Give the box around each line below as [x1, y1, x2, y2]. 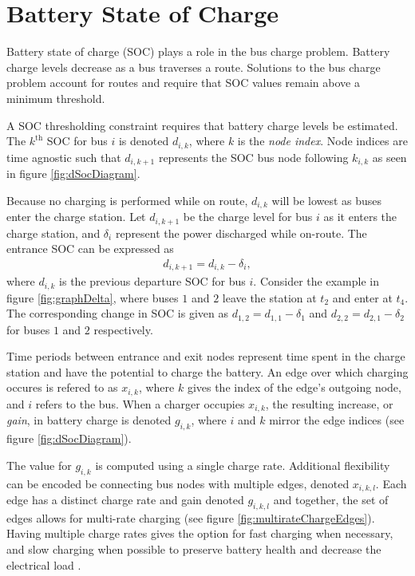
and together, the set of [273, 491, 389, 507]
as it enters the [323, 208, 397, 225]
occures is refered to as [6, 379, 118, 396]
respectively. [93, 321, 153, 337]
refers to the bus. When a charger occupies [35, 395, 245, 412]
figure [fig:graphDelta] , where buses [6, 289, 179, 306]
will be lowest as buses [271, 191, 382, 208]
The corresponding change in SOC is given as [6, 305, 228, 322]
